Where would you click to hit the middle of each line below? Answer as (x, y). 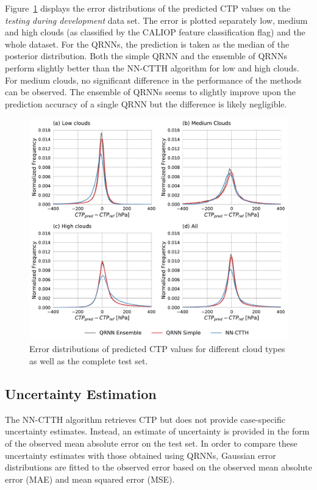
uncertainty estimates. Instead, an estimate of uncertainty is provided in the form (157, 431)
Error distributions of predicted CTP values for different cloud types (157, 349)
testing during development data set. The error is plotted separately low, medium (156, 20)
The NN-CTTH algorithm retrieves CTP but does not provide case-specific (145, 419)
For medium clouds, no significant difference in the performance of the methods (153, 80)
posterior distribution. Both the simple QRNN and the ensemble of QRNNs (146, 56)
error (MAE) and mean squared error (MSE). (90, 479)
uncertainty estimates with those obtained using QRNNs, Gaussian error (141, 455)
